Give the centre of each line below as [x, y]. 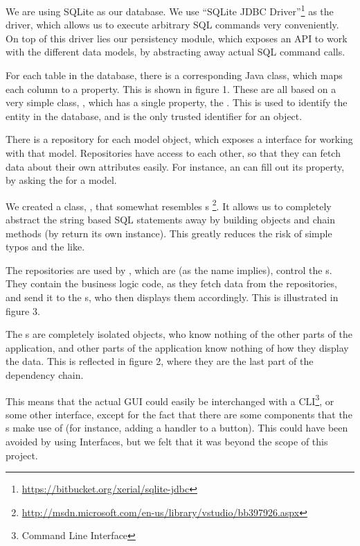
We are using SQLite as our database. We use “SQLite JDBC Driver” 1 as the [170, 10]
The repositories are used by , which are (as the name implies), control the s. [169, 270]
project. [22, 455]
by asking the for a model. [61, 180]
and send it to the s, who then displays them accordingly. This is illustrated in [172, 297]
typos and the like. [45, 247]
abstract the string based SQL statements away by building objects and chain [170, 220]
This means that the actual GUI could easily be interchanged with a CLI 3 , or [170, 400]
